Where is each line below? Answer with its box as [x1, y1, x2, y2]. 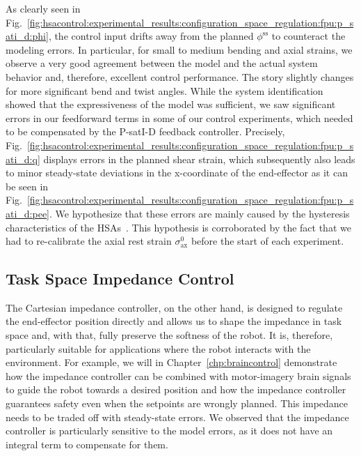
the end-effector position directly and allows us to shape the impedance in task [6, 314, 342, 328]
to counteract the [271, 29, 346, 43]
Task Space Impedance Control [6, 268, 234, 289]
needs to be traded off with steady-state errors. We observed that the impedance [6, 409, 349, 424]
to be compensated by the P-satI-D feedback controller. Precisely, [6, 124, 285, 139]
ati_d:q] [6, 151, 40, 166]
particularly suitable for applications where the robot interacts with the [6, 341, 311, 356]
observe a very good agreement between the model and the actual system [6, 56, 318, 70]
